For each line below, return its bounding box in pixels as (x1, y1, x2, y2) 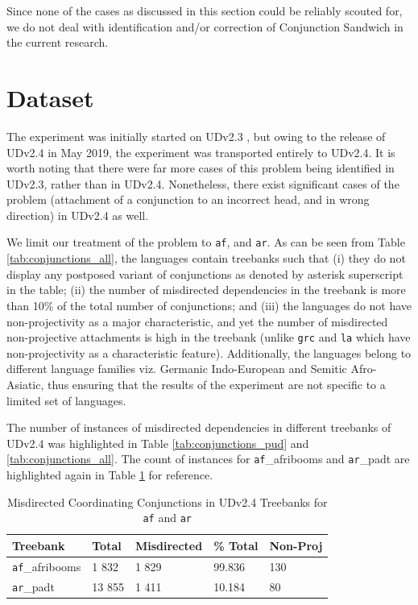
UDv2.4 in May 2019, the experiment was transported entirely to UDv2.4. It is (6, 143, 395, 160)
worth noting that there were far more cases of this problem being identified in (6, 160, 395, 176)
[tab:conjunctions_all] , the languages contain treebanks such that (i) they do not (6, 250, 406, 267)
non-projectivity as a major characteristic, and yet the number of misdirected (6, 313, 388, 329)
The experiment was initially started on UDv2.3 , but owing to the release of (6, 127, 386, 144)
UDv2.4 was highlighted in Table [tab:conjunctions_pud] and (6, 434, 309, 451)
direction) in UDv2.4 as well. (6, 206, 149, 223)
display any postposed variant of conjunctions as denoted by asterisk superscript (6, 265, 404, 282)
